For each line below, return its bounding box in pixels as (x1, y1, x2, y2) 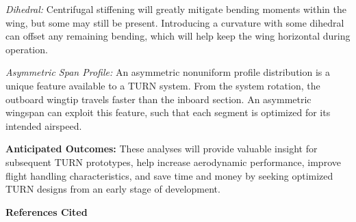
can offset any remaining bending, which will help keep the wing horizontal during (5, 29, 351, 43)
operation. (5, 42, 48, 56)
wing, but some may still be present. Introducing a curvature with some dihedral (5, 15, 344, 29)
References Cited (5, 204, 88, 219)
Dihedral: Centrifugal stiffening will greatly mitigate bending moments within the (5, 2, 346, 16)
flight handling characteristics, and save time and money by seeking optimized (5, 168, 333, 182)
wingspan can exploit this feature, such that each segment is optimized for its (5, 105, 331, 120)
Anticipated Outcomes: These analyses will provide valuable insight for (5, 141, 318, 156)
